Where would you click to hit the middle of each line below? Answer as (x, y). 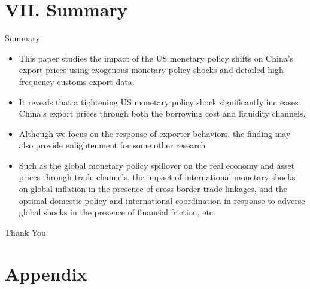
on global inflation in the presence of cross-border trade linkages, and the (153, 189)
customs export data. (96, 81)
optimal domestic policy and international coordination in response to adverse (162, 200)
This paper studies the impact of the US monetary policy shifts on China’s (156, 58)
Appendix (46, 273)
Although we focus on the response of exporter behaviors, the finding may (155, 133)
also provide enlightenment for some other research (112, 145)
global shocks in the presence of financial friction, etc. (117, 212)
